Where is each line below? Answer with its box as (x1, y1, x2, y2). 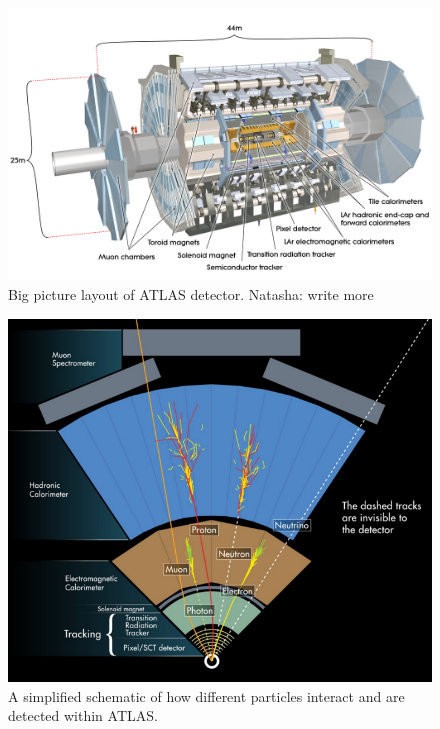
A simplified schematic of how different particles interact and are (8, 685, 405, 706)
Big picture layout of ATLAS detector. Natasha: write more (8, 284, 374, 305)
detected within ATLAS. (8, 705, 158, 726)
